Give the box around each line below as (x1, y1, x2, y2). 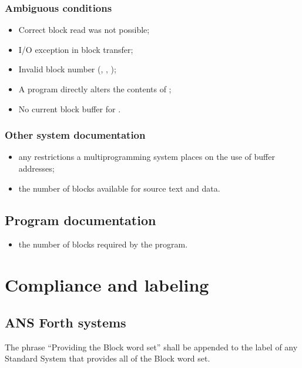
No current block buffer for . (18, 102, 121, 115)
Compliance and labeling (5, 273, 209, 297)
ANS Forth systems (5, 313, 126, 331)
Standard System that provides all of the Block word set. (5, 352, 210, 364)
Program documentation (5, 210, 156, 229)
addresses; (18, 162, 55, 174)
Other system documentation (5, 128, 146, 142)
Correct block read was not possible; (18, 24, 150, 36)
